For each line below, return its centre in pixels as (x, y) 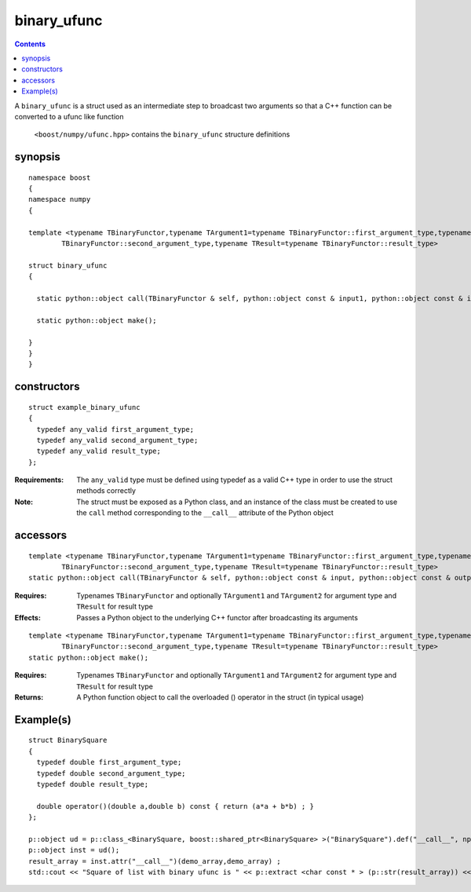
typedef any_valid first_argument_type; (115, 429)
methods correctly (106, 491)
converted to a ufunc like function (69, 116)
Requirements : (39, 480)
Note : (24, 502)
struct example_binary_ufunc (84, 407)
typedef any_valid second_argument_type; (117, 440)
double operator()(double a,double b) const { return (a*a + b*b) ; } (175, 806)
